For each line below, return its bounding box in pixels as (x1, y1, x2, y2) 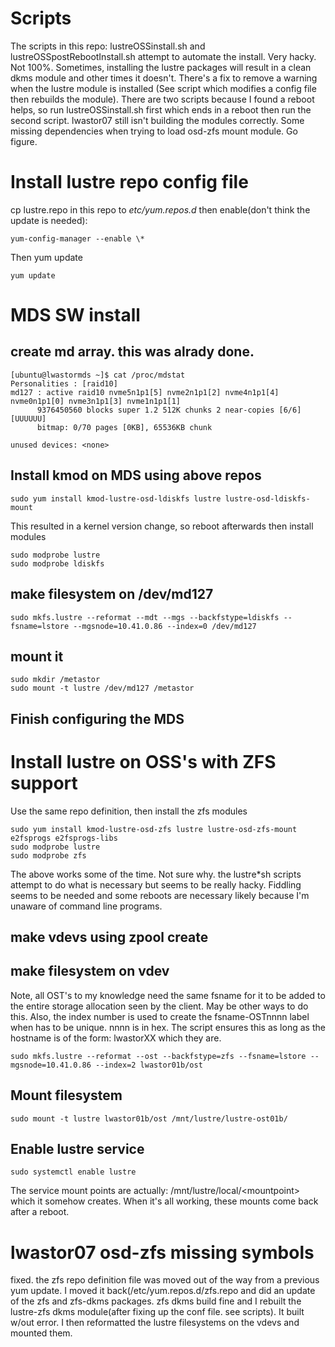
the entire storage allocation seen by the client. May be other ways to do (10, 1000, 309, 1012)
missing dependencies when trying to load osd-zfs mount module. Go (10, 125, 298, 137)
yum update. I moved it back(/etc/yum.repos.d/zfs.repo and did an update (10, 1285, 316, 1297)
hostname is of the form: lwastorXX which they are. (10, 1032, 222, 1044)
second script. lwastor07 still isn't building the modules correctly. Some (10, 114, 305, 126)
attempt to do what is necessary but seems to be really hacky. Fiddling (10, 878, 302, 891)
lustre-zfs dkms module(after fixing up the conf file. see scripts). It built (10, 1306, 305, 1318)
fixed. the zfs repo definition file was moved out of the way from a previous (10, 1274, 320, 1286)
